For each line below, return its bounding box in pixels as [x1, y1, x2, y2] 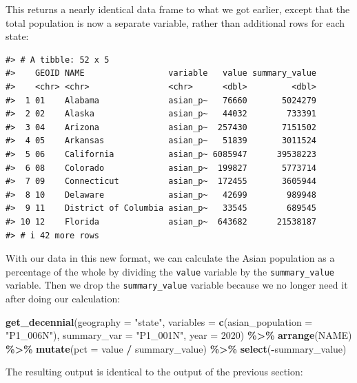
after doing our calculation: [6, 291, 121, 305]
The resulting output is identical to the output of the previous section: [6, 364, 303, 379]
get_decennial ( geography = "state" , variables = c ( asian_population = [6, 314, 313, 329]
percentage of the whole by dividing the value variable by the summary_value [6, 264, 335, 278]
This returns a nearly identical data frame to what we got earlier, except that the [6, 2, 350, 16]
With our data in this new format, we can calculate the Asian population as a [6, 251, 335, 265]
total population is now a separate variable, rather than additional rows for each [6, 15, 345, 30]
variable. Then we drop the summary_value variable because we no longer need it [6, 278, 348, 292]
